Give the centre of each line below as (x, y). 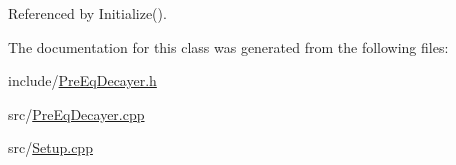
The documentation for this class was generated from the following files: (228, 46)
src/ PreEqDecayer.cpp (76, 113)
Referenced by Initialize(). (87, 13)
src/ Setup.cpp (50, 147)
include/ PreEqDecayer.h (82, 80)
